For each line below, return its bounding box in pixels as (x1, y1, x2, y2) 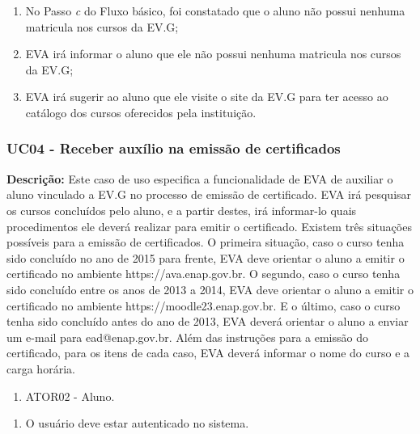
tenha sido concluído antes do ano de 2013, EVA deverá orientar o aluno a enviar (6, 313, 409, 330)
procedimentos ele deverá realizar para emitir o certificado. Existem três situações (6, 217, 412, 234)
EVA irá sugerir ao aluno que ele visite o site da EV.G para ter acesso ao (25, 88, 388, 105)
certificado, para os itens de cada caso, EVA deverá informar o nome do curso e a (6, 344, 410, 361)
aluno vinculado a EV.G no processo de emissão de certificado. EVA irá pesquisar (6, 186, 412, 203)
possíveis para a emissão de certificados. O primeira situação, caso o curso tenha (6, 234, 405, 251)
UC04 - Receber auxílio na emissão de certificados (6, 138, 341, 158)
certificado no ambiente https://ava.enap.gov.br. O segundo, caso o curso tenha (6, 265, 401, 282)
